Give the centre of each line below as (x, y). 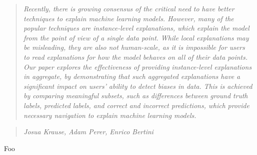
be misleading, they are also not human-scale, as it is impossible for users (134, 47)
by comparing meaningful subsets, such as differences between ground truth (136, 96)
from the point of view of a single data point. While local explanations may (136, 37)
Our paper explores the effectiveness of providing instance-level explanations (137, 66)
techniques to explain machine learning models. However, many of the (129, 18)
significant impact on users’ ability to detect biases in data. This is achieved (138, 86)
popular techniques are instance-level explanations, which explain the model (136, 28)
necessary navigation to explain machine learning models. (110, 115)
